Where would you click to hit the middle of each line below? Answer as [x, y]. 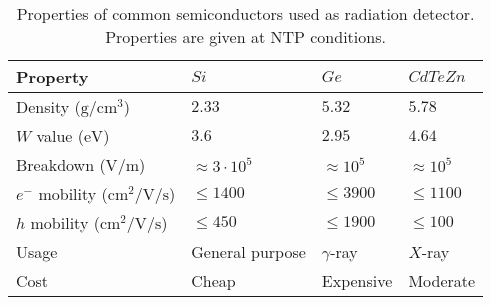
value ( [60, 135]
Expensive [357, 280]
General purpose [248, 251]
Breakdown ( [61, 164]
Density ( [48, 106]
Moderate [442, 280]
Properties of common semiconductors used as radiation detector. [245, 13]
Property [52, 76]
